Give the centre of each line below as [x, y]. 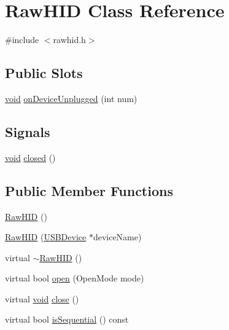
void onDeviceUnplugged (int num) [71, 98]
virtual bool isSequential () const [67, 319]
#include [22, 40]
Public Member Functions [89, 190]
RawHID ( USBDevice [46, 237]
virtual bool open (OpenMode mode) [75, 278]
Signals [28, 131]
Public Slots [44, 73]
